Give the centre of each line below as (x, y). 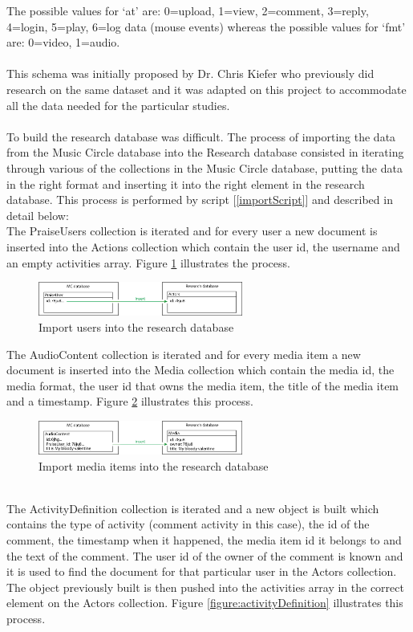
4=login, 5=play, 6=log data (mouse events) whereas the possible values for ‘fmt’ (206, 26)
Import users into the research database (136, 326)
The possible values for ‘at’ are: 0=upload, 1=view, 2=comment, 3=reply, (188, 10)
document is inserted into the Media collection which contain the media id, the (200, 370)
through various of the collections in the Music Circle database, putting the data (204, 167)
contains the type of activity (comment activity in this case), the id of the (188, 524)
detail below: (38, 215)
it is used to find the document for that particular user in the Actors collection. (202, 571)
